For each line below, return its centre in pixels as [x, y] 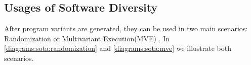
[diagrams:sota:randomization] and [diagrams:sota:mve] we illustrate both [118, 48]
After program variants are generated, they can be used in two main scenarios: [126, 28]
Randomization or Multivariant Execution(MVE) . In [87, 38]
